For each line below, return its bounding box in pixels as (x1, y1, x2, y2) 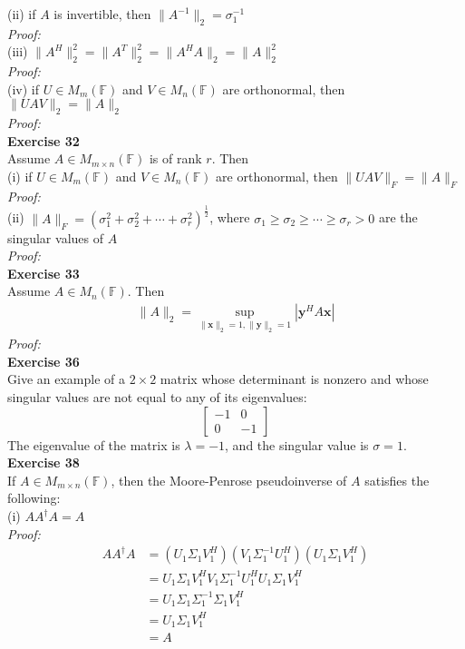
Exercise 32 (7, 131, 80, 150)
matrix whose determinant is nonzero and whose (160, 369, 429, 388)
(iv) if (7, 79, 40, 98)
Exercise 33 (7, 263, 80, 282)
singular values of (7, 228, 103, 247)
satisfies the (364, 470, 430, 489)
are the (378, 208, 418, 227)
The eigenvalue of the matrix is (7, 435, 180, 454)
